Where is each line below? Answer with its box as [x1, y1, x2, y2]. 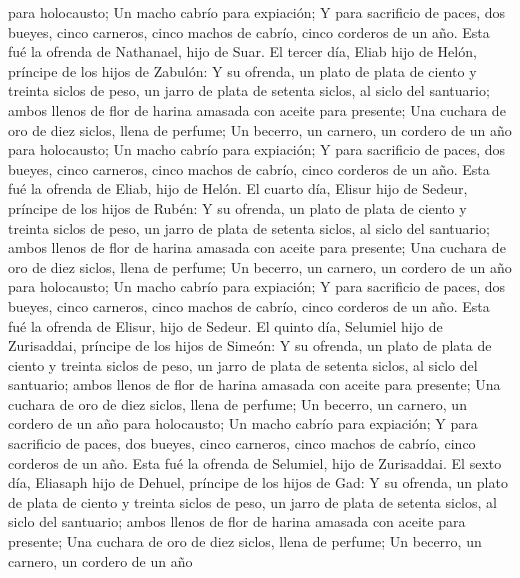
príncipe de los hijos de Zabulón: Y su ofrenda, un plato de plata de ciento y [8, 60, 477, 81]
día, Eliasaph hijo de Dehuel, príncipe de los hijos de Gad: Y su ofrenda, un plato [8, 472, 508, 493]
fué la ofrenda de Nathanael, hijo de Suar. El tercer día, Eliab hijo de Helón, [8, 41, 477, 62]
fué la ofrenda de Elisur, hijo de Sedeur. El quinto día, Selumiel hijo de [8, 315, 443, 336]
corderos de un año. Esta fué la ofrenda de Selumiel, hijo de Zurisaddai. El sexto [8, 452, 502, 473]
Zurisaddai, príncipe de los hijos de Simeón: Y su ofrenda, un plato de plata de [8, 335, 492, 356]
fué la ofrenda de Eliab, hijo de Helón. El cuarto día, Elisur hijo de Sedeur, [8, 178, 468, 199]
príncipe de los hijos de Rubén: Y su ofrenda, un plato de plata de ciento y [8, 197, 467, 218]
